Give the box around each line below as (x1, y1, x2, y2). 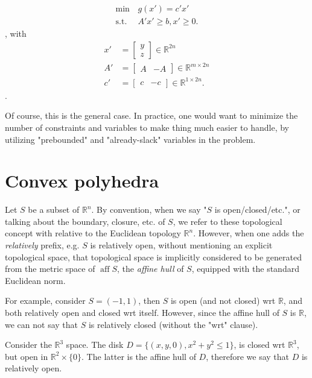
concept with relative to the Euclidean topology (5, 227, 181, 239)
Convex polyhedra (5, 168, 159, 193)
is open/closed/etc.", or (214, 203, 301, 216)
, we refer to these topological (173, 215, 282, 227)
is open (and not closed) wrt (170, 294, 276, 307)
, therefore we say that (206, 350, 290, 362)
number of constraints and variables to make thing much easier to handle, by (5, 121, 290, 133)
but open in (5, 350, 48, 362)
